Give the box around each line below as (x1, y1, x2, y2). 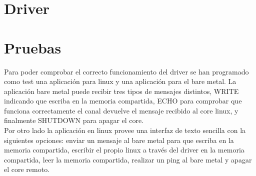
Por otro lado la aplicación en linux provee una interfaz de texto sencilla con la (4, 125, 246, 135)
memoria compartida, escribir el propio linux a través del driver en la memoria (4, 144, 244, 155)
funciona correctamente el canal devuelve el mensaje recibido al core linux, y (4, 105, 238, 115)
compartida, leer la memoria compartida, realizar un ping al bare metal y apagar (4, 154, 252, 164)
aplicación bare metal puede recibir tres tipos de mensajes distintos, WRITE (4, 85, 239, 96)
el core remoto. (4, 164, 50, 174)
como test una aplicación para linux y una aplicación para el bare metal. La (4, 76, 236, 86)
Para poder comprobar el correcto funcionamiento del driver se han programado (4, 66, 249, 76)
